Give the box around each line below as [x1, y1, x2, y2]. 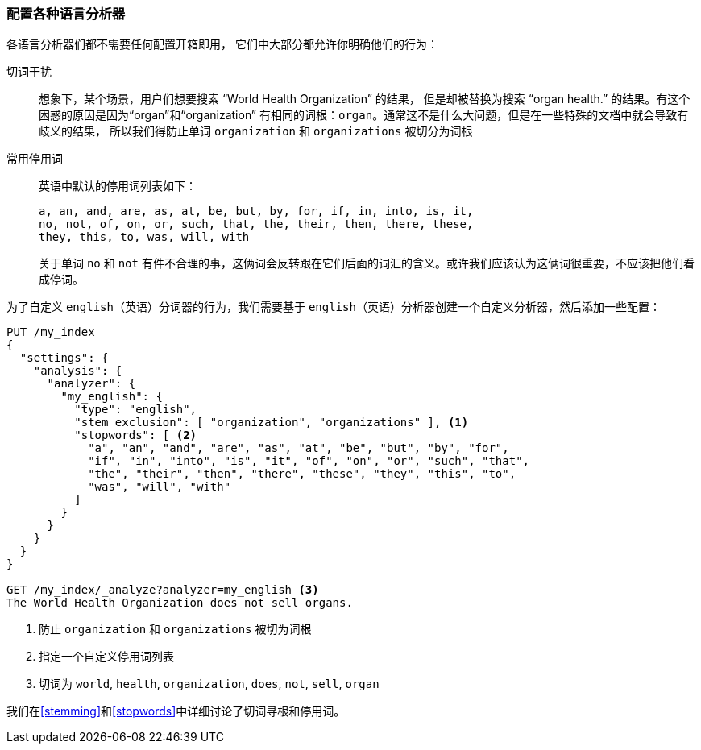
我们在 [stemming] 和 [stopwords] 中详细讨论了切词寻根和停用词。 [6, 704, 346, 719]
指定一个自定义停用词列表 [39, 649, 174, 664]
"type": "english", [74, 403, 197, 416]
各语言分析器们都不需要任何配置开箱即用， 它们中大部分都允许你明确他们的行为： [6, 37, 438, 52]
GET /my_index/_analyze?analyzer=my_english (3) [6, 583, 319, 597]
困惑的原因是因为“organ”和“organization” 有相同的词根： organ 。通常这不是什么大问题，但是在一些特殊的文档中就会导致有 [39, 108, 689, 122]
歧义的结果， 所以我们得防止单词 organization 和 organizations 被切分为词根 [39, 124, 473, 139]
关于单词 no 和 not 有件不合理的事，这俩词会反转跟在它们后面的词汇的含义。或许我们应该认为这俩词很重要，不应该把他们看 [39, 256, 695, 271]
